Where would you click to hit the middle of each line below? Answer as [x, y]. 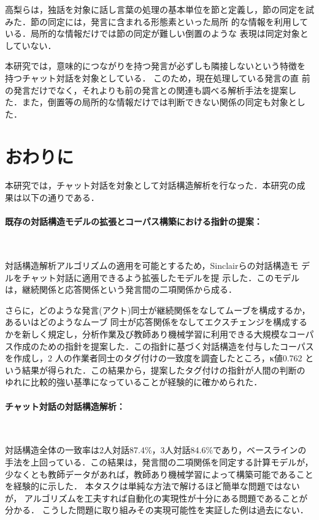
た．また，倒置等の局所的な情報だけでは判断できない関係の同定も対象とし [155, 102]
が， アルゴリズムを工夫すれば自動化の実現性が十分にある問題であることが [156, 498]
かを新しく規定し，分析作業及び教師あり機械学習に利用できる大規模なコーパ [159, 334]
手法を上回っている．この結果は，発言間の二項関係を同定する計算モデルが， [159, 462]
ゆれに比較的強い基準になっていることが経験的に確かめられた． [134, 382]
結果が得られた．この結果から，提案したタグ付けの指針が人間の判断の [163, 370]
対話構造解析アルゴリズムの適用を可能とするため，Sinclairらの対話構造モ [152, 266]
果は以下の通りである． [52, 198]
